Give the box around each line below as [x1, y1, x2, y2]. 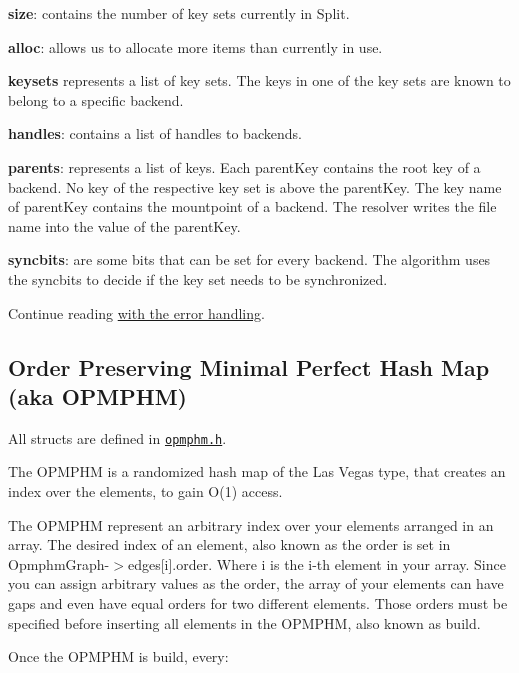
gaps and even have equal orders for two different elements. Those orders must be [8, 592, 508, 613]
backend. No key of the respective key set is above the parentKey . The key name [8, 176, 502, 197]
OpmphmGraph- [8, 553, 110, 574]
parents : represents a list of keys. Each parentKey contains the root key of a [8, 156, 481, 177]
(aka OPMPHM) [8, 380, 187, 411]
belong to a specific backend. [8, 89, 184, 110]
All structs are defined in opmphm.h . [8, 427, 227, 448]
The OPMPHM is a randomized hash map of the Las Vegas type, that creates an [8, 461, 506, 482]
